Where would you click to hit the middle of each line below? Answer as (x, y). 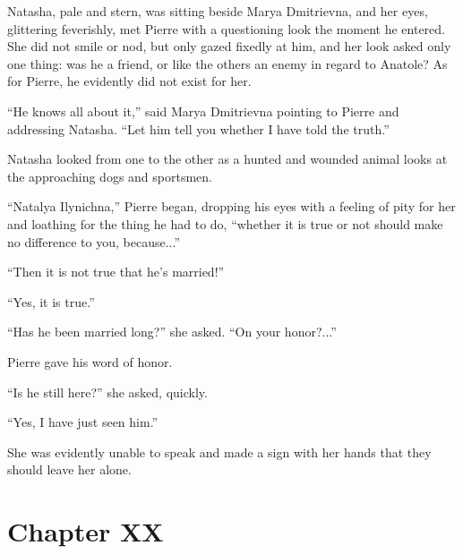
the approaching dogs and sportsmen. (110, 176)
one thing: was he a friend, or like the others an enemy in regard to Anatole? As (227, 63)
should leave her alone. (69, 469)
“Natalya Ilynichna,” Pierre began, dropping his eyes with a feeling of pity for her (231, 206)
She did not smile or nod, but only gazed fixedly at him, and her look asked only (229, 46)
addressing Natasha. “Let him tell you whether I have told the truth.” (198, 128)
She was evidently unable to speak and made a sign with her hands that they (219, 452)
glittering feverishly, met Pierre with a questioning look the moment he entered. (226, 28)
